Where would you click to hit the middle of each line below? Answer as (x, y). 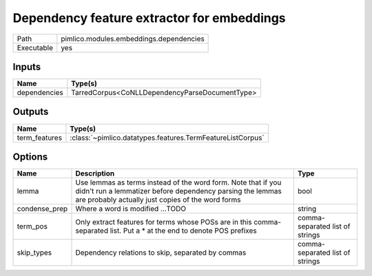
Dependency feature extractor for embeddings (149, 18)
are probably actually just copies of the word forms (158, 200)
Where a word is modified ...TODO (131, 209)
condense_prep (42, 209)
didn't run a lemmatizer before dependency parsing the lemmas (179, 191)
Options (30, 157)
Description (95, 173)
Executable (35, 47)
